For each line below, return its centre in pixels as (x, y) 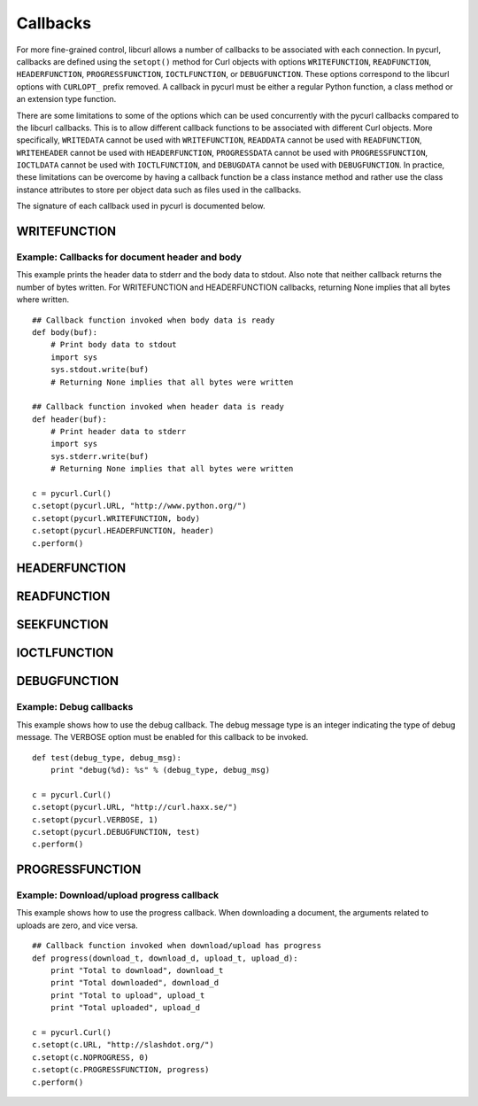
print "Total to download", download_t (137, 971)
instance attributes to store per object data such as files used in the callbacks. (159, 190)
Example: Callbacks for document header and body (129, 257)
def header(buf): (69, 419)
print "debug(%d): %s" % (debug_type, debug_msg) (160, 770)
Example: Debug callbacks (75, 707)
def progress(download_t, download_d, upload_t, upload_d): (165, 958)
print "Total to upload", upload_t (127, 995)
